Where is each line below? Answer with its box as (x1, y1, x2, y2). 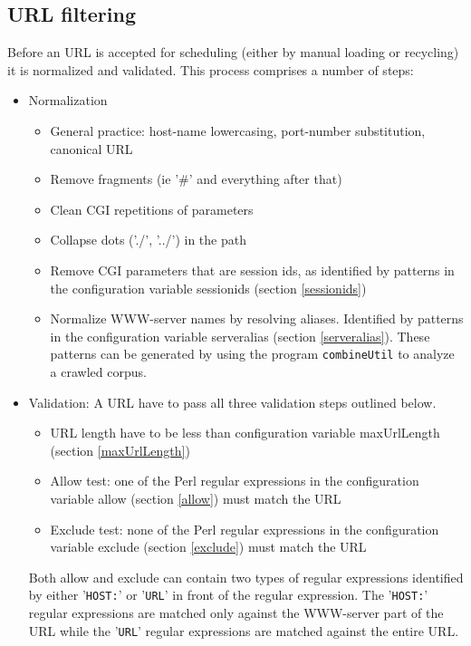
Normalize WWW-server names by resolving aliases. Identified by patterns (50, 309, 464, 328)
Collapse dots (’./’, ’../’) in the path (50, 230, 246, 249)
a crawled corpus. (50, 362, 147, 381)
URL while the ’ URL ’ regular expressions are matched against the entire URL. (28, 621, 459, 640)
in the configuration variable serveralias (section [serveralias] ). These (50, 326, 430, 345)
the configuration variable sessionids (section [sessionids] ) (50, 278, 367, 297)
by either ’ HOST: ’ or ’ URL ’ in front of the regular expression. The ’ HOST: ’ (28, 585, 428, 604)
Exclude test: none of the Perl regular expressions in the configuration (50, 519, 439, 538)
